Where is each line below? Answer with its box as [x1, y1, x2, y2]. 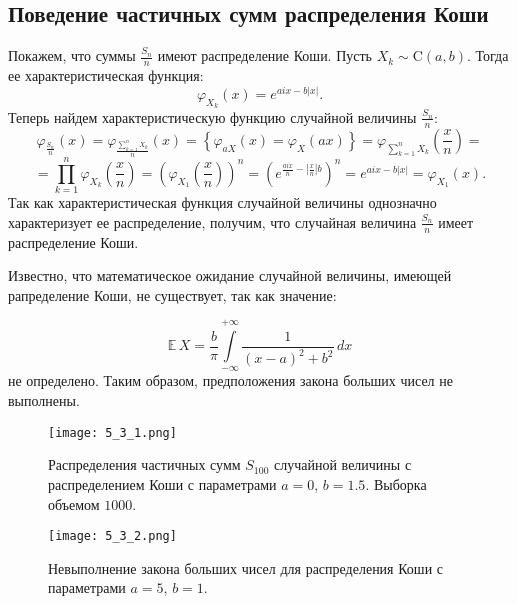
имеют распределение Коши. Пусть [157, 45, 373, 66]
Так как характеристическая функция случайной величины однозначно [8, 192, 437, 213]
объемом [48, 493, 100, 514]
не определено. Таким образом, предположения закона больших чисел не [8, 370, 453, 391]
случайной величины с [274, 454, 412, 475]
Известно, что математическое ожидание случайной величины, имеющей [8, 265, 452, 286]
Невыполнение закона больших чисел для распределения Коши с [48, 557, 444, 578]
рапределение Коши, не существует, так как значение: [8, 284, 337, 305]
